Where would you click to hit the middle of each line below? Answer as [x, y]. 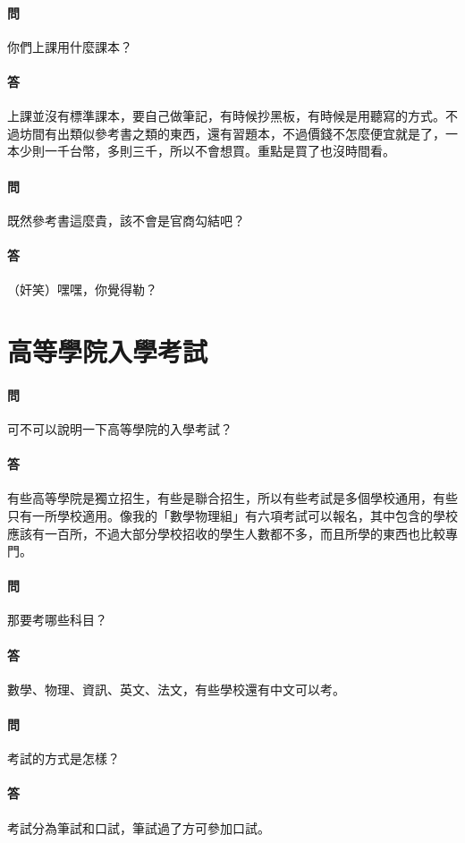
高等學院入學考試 [108, 350]
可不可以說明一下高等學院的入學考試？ [120, 428]
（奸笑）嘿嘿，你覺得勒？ [82, 290]
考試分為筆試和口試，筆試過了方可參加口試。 [139, 827]
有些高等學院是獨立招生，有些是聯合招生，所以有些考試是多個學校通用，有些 [232, 498]
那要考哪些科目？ [57, 620]
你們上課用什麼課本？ [70, 46]
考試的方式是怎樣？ [63, 758]
